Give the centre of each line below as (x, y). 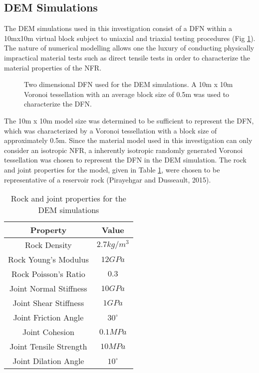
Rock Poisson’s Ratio (48, 274)
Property (48, 230)
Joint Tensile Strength (48, 346)
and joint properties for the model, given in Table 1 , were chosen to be (112, 169)
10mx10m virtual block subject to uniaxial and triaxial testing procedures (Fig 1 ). (130, 38)
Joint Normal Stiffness (48, 288)
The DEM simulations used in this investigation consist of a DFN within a (118, 28)
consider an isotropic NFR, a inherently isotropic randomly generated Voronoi (124, 150)
